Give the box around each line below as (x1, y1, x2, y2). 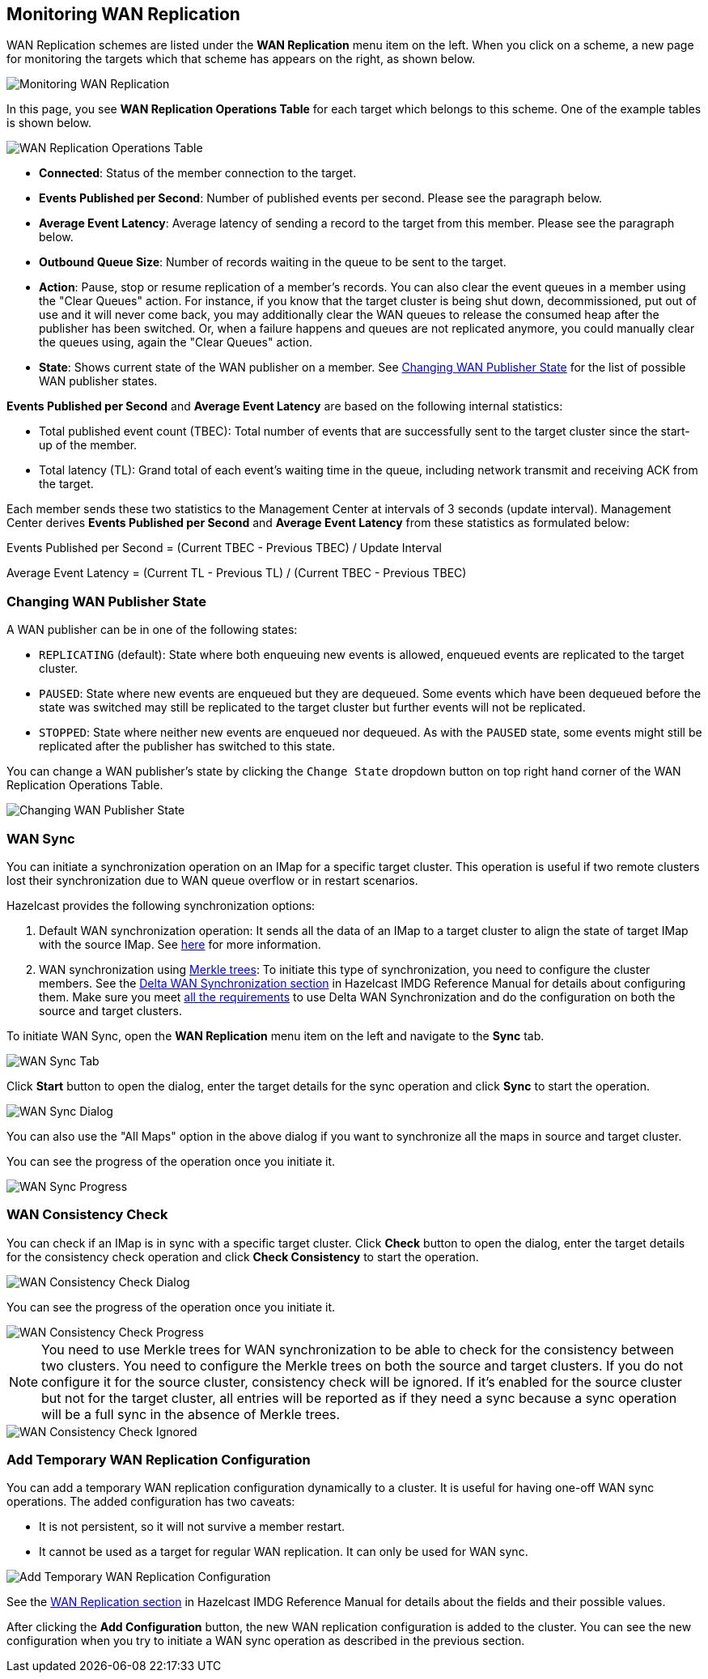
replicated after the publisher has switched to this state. (39, 739, 336, 754)
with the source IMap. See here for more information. (39, 937, 321, 951)
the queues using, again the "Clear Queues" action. (39, 335, 312, 350)
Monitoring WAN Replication (6, 4, 240, 24)
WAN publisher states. (39, 374, 158, 389)
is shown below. (6, 116, 91, 130)
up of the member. (39, 438, 138, 453)
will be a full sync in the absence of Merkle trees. (41, 1405, 341, 1422)
